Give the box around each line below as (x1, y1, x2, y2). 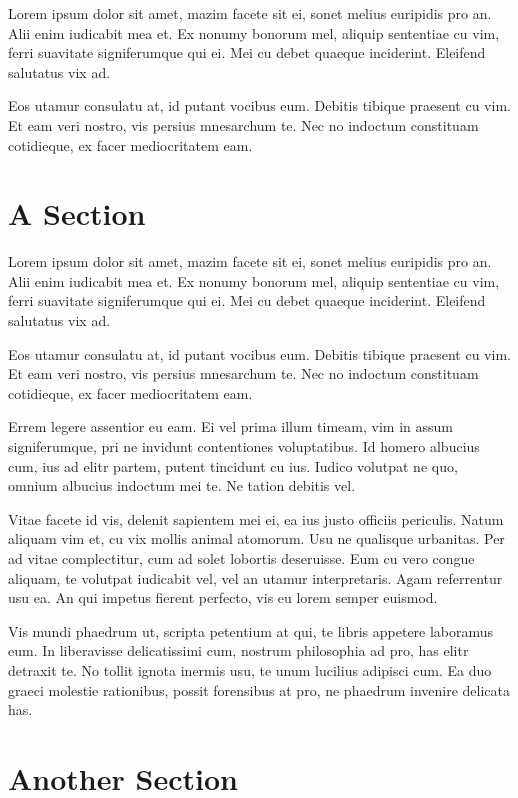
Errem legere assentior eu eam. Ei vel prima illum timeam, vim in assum (8, 416, 453, 437)
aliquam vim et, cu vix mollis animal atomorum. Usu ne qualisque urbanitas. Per (8, 528, 505, 549)
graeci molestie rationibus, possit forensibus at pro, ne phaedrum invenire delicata (8, 679, 510, 700)
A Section (8, 193, 146, 234)
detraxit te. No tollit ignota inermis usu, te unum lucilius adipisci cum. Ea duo (8, 659, 492, 680)
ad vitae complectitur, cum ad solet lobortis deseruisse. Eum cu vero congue (8, 548, 475, 568)
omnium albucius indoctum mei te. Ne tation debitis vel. (8, 475, 356, 496)
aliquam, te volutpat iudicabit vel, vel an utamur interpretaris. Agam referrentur (8, 567, 503, 588)
